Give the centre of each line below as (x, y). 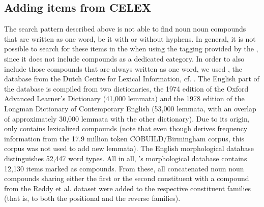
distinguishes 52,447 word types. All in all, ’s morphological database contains (126, 158)
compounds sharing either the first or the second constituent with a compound (127, 178)
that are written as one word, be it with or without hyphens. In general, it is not (130, 38)
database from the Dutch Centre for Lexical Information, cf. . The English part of (132, 79)
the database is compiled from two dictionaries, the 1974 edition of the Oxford (126, 88)
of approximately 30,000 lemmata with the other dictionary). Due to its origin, (127, 118)
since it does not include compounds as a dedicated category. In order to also (124, 58)
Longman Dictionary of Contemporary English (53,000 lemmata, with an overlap (130, 108)
